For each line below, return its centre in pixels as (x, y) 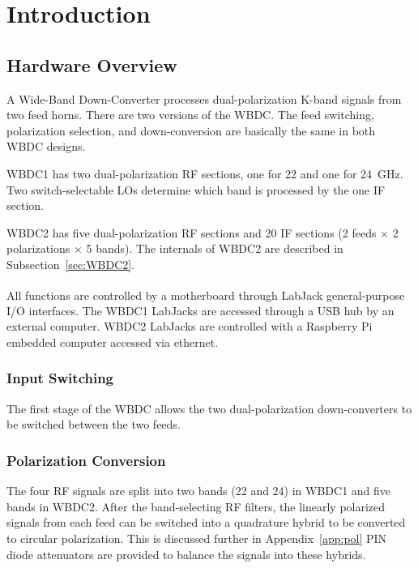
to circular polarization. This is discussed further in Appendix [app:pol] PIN (197, 538)
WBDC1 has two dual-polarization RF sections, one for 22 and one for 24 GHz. (205, 173)
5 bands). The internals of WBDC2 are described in (215, 248)
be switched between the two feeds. (94, 424)
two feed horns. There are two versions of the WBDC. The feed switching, (190, 115)
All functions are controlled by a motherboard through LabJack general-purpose (206, 295)
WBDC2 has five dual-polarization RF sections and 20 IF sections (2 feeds (192, 232)
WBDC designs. (46, 146)
